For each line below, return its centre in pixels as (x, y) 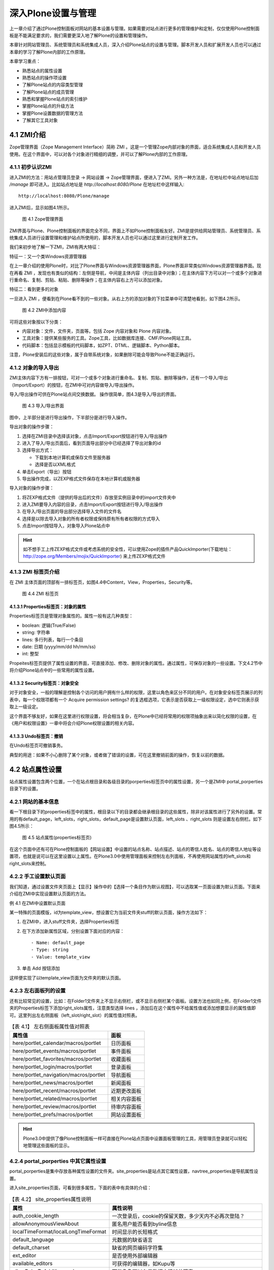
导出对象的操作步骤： (32, 427)
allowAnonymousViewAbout (45, 1223)
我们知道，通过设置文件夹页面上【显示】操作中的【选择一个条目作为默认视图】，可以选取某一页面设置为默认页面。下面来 (135, 886)
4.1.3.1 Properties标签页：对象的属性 (48, 607)
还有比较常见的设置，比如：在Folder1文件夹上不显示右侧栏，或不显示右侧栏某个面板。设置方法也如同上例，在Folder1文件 (135, 1001)
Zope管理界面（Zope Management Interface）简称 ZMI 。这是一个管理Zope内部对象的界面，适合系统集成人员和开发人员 (135, 147)
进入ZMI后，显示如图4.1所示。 (41, 207)
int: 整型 (30, 654)
